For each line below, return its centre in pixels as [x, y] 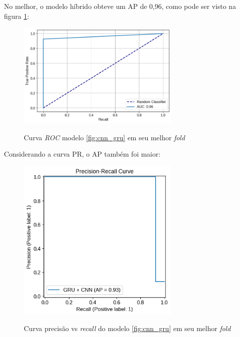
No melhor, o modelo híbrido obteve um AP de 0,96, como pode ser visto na [120, 6]
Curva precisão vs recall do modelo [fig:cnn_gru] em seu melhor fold [127, 328]
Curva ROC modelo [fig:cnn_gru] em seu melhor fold [104, 137]
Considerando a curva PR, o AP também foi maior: [82, 154]
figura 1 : [17, 16]
